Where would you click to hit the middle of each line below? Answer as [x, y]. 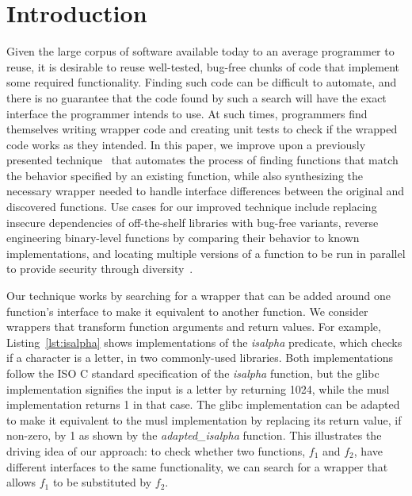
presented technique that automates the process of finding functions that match [202, 160]
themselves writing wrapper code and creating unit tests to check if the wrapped [202, 129]
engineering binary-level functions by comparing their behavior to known [183, 238]
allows [21, 482]
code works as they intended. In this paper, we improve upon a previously [186, 144]
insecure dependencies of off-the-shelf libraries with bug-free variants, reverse [193, 222]
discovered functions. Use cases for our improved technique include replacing [192, 207]
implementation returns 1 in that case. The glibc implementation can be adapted [203, 404]
